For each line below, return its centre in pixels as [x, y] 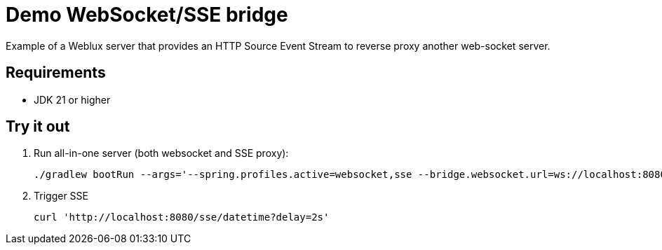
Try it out [38, 127]
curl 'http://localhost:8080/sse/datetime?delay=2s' [182, 217]
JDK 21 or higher [72, 99]
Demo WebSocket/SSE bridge [147, 15]
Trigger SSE [61, 196]
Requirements [56, 73]
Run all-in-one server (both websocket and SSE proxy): [161, 153]
